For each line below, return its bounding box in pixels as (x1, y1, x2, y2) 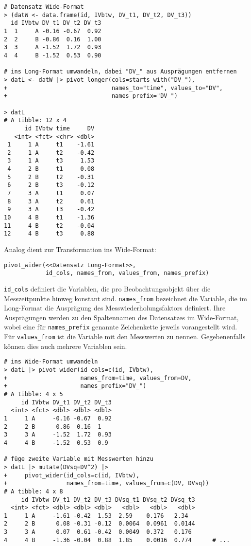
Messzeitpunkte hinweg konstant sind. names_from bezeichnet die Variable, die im (4, 293, 247, 303)
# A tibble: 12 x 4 (4, 117, 67, 124)
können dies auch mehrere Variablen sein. (4, 341, 127, 351)
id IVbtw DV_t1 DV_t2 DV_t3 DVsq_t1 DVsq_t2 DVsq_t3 (21, 496, 195, 503)
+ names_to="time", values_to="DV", (4, 84, 223, 91)
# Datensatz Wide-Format (4, 3, 84, 10)
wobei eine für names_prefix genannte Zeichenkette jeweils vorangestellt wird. (4, 322, 237, 332)
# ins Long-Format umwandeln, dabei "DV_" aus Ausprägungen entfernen (4, 68, 237, 75)
